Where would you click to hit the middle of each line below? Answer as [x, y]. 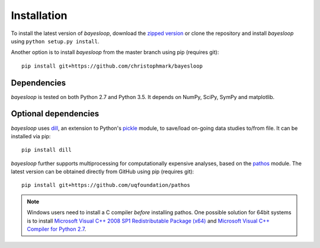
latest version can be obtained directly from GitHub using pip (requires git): [103, 171]
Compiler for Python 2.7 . [57, 229]
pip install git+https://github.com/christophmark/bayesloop [112, 66]
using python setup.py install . [55, 41]
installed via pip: [31, 136]
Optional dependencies [55, 114]
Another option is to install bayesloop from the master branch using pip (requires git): [115, 52]
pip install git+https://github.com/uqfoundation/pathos [106, 185]
